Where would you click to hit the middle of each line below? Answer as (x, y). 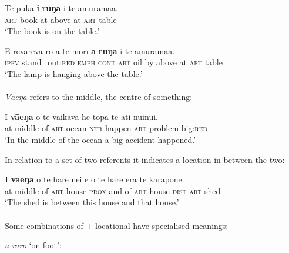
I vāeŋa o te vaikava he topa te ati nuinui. (81, 116)
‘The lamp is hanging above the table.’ (74, 73)
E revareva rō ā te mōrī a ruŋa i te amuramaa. (90, 50)
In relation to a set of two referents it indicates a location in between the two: (145, 159)
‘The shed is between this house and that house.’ (92, 202)
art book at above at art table (61, 19)
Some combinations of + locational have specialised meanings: (117, 225)
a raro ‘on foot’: (33, 245)
